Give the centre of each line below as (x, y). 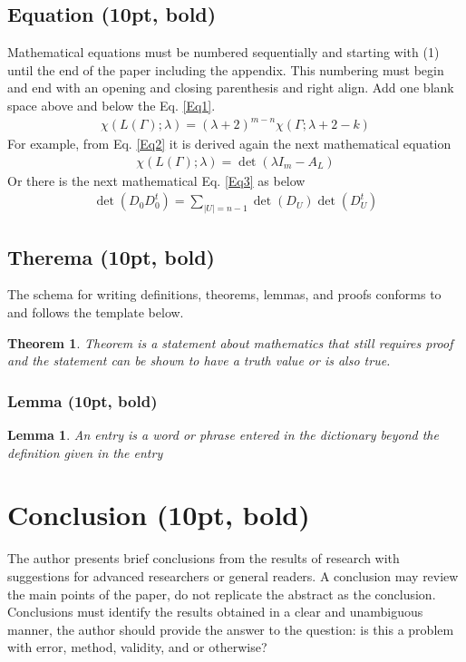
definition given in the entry (85, 452)
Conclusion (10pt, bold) (159, 515)
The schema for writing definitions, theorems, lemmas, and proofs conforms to (224, 294)
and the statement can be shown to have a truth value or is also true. (199, 360)
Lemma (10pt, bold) (83, 400)
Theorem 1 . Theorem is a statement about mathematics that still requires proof (230, 342)
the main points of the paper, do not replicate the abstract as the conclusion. (222, 594)
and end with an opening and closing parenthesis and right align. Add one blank (231, 88)
